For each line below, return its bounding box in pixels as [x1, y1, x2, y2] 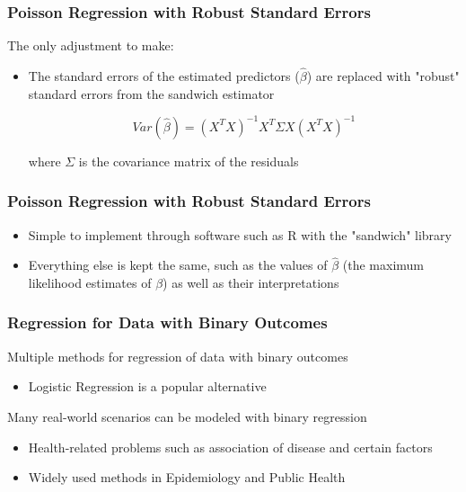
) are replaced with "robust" [306, 67, 460, 85]
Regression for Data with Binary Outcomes [7, 311, 328, 334]
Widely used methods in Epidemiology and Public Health [28, 468, 346, 487]
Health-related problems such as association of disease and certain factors [28, 437, 433, 456]
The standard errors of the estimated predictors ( [28, 67, 300, 85]
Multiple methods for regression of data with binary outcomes [7, 346, 348, 365]
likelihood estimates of [28, 273, 152, 291]
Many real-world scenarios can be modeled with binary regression [7, 407, 367, 425]
